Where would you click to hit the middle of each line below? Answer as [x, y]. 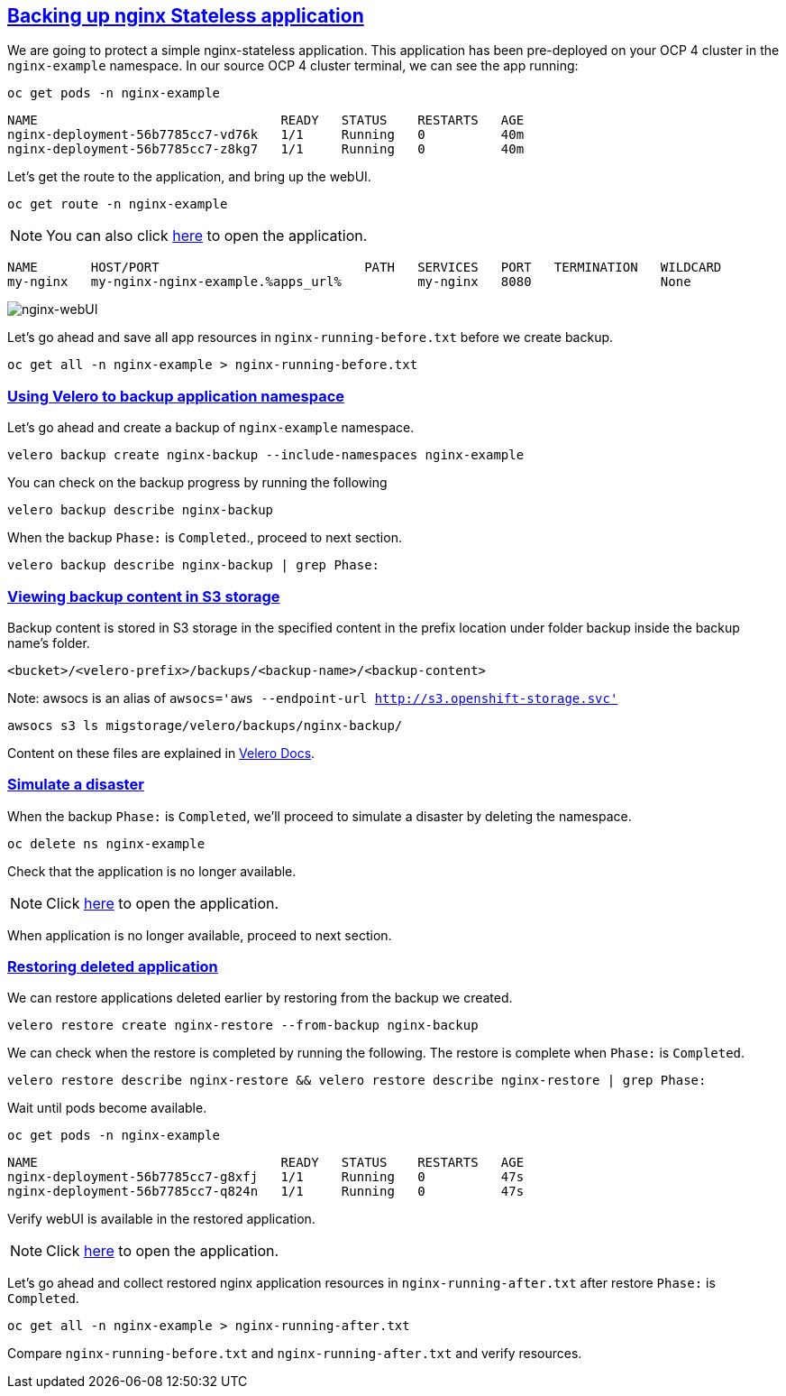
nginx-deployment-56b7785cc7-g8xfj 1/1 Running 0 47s [266, 1177]
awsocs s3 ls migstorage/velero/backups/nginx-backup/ [205, 725]
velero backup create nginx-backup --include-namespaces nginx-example [266, 455]
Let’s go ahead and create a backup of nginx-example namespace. [211, 428]
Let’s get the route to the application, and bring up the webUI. [189, 177]
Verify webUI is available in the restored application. [161, 1219]
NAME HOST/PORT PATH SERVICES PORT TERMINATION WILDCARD [365, 268]
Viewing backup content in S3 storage [144, 596]
